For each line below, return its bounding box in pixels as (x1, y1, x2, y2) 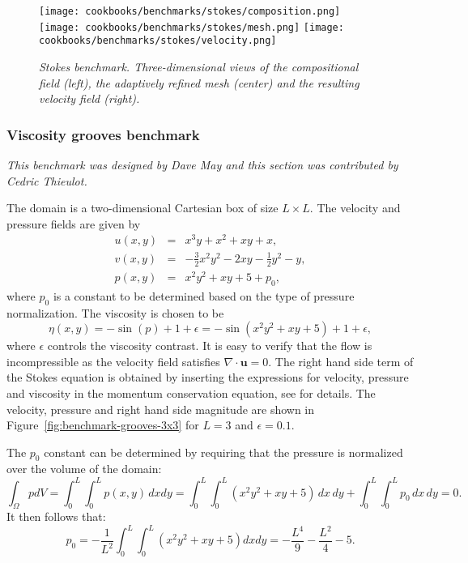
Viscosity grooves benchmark (6, 124, 200, 144)
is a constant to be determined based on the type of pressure (53, 287, 355, 304)
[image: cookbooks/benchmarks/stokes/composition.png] (39, 6, 341, 17)
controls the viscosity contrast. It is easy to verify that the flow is (47, 337, 372, 354)
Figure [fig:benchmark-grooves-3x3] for (6, 416, 199, 433)
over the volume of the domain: (6, 460, 162, 477)
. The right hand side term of (268, 352, 414, 369)
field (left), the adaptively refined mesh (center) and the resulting (39, 74, 360, 91)
